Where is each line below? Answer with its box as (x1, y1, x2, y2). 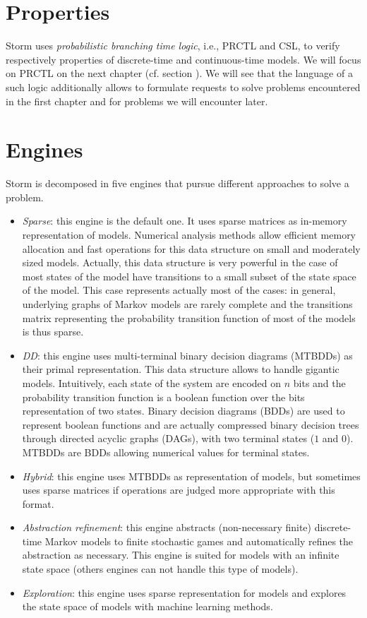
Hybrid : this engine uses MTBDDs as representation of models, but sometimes (22, 468, 361, 483)
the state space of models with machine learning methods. (22, 599, 273, 614)
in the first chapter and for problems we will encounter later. (6, 93, 268, 108)
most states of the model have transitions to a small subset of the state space (22, 268, 356, 283)
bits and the (293, 375, 346, 390)
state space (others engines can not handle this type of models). (22, 561, 299, 576)
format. (22, 496, 54, 511)
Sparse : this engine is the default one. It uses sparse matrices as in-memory (22, 213, 347, 228)
